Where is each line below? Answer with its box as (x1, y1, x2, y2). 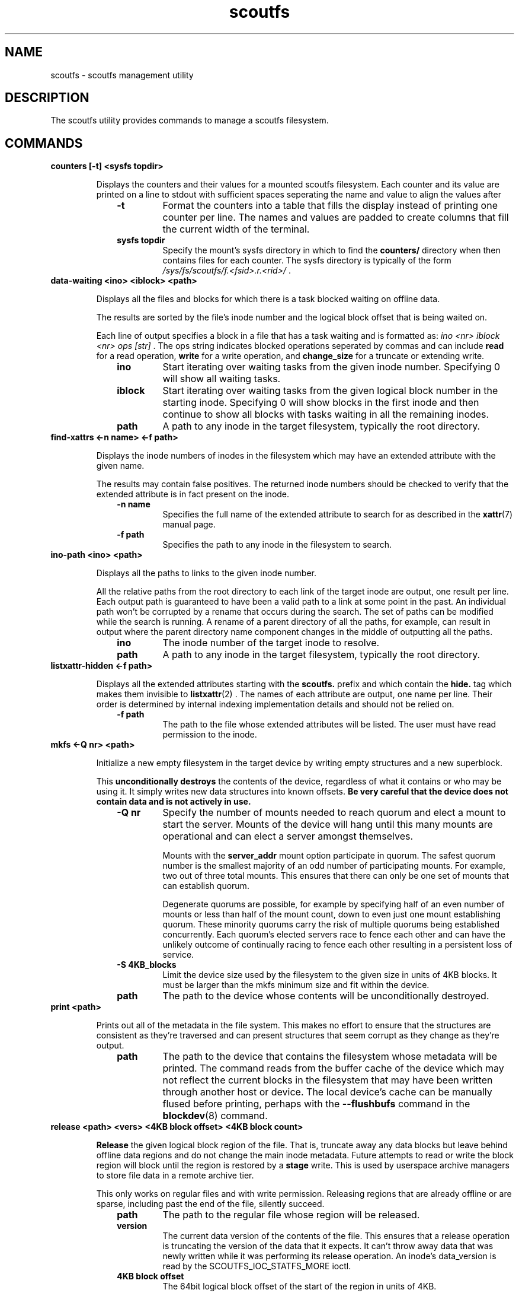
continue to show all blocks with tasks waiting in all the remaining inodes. (162, 408, 489, 421)
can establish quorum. (162, 881, 249, 891)
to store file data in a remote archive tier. (96, 1170, 254, 1181)
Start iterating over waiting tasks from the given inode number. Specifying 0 (162, 361, 501, 373)
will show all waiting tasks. (162, 373, 281, 385)
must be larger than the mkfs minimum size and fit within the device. (162, 980, 430, 990)
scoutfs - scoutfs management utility (50, 69, 194, 80)
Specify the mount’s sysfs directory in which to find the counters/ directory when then (162, 245, 501, 256)
